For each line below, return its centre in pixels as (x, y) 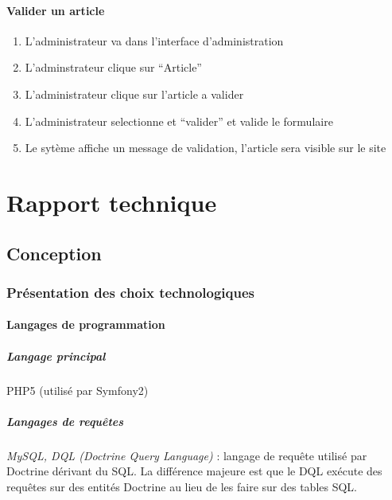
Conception (54, 253)
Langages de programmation (86, 324)
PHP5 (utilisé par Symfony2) (78, 390)
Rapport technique (112, 202)
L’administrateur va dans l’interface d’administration (154, 40)
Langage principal (56, 355)
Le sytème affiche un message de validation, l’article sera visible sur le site (206, 148)
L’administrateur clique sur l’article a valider (134, 94)
